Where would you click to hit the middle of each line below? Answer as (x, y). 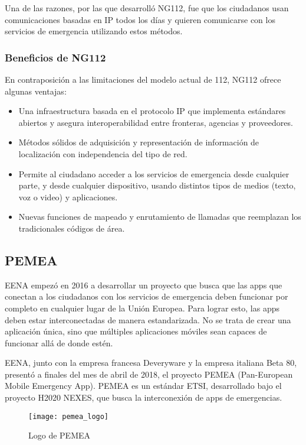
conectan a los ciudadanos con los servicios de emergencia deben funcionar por (147, 296)
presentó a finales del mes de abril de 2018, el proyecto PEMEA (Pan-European (149, 374)
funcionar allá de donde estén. (59, 342)
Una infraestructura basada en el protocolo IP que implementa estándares (152, 111)
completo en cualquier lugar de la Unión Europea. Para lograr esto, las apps (142, 308)
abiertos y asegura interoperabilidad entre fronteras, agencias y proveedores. (156, 122)
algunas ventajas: (36, 91)
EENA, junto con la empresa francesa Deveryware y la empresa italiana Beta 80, (151, 363)
